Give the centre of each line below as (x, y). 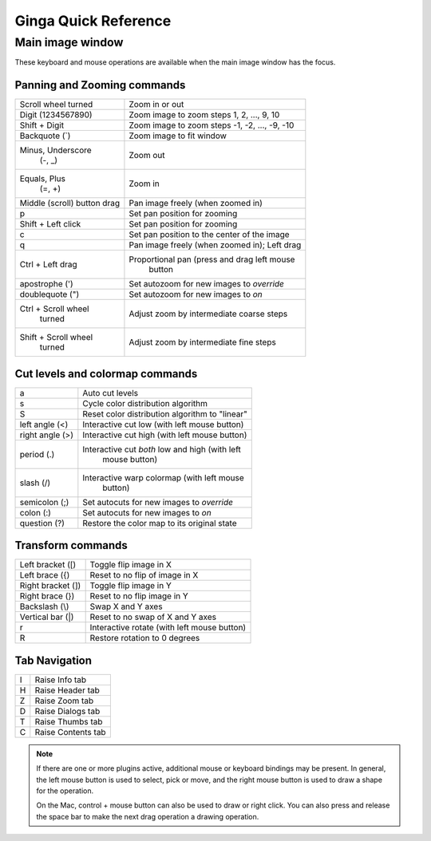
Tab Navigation (53, 660)
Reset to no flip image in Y (139, 596)
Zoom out (147, 156)
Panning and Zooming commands (100, 85)
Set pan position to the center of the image (210, 235)
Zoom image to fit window (178, 136)
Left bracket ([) (48, 565)
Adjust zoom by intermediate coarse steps (208, 314)
